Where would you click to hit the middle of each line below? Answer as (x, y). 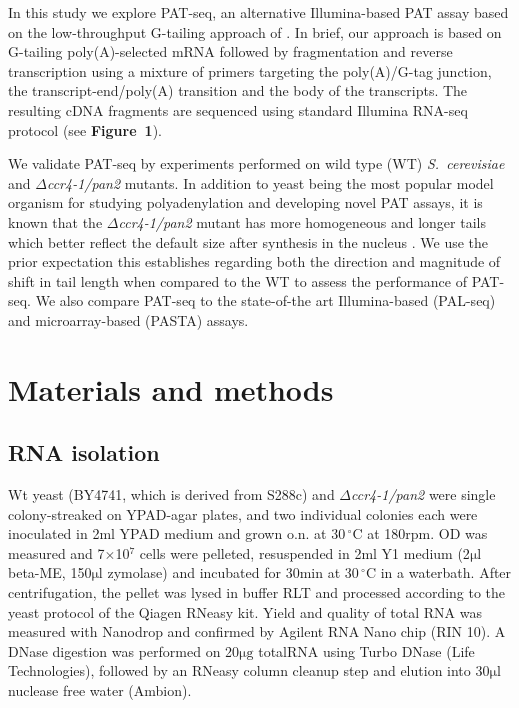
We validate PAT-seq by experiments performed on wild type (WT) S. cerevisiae (256, 163)
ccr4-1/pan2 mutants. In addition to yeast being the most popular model (270, 182)
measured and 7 (56, 552)
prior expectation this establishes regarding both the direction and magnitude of (254, 261)
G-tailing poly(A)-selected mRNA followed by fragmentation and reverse (230, 51)
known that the (55, 221)
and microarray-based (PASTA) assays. (128, 319)
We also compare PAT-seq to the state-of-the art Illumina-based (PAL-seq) (265, 300)
